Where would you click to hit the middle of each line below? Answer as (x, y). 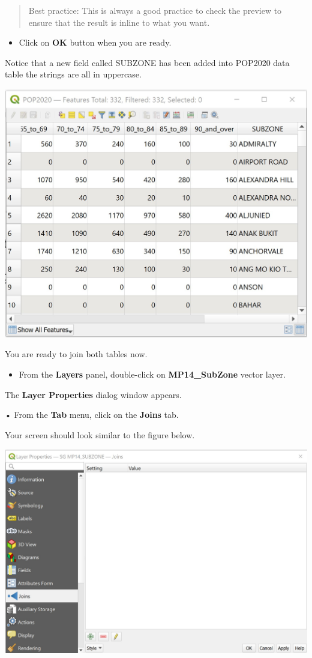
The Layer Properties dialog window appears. (93, 394)
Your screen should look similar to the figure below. (100, 434)
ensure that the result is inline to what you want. (119, 22)
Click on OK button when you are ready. (95, 42)
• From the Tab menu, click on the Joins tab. (92, 415)
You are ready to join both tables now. (76, 354)
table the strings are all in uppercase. (73, 74)
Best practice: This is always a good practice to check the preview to (155, 10)
